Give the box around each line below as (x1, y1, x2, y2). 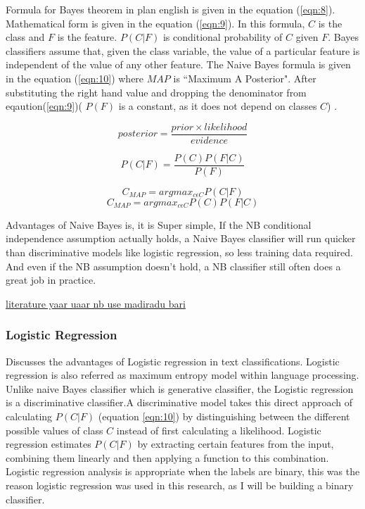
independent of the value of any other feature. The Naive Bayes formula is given (6, 57, 351, 72)
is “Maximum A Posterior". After (173, 70, 316, 85)
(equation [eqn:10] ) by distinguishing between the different (98, 409, 350, 424)
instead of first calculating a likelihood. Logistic (116, 422, 321, 437)
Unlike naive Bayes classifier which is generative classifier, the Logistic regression (6, 381, 354, 396)
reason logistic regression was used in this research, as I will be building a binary (6, 478, 354, 492)
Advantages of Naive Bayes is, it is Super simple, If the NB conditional (6, 217, 312, 232)
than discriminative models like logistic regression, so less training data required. (6, 245, 353, 260)
